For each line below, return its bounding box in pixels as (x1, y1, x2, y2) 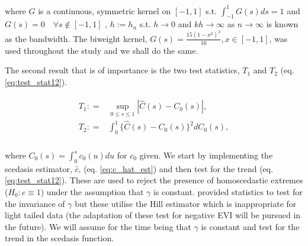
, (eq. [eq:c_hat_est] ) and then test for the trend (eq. (78, 162, 274, 174)
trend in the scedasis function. (5, 232, 114, 244)
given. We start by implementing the (139, 149, 273, 161)
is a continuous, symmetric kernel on (38, 4, 171, 17)
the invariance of (5, 197, 65, 209)
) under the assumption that (40, 186, 144, 198)
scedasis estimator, (5, 162, 72, 174)
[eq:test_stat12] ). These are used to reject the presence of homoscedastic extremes (5, 174, 303, 186)
